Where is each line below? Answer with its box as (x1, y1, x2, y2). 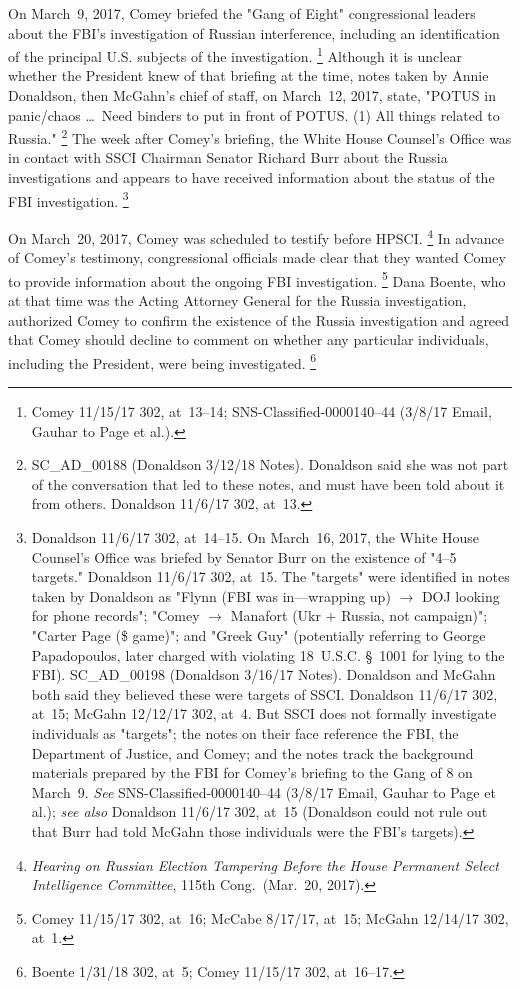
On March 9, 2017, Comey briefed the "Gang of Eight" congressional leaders (8, 3, 476, 23)
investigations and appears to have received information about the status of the (8, 167, 495, 188)
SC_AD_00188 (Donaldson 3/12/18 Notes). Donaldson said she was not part (31, 454, 509, 475)
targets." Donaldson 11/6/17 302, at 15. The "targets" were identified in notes (31, 566, 510, 587)
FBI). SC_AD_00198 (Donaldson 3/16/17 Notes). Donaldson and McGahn (31, 664, 496, 685)
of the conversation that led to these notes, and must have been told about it (31, 473, 505, 494)
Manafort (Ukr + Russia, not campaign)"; (230, 605, 488, 626)
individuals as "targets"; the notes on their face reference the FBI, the (31, 722, 459, 743)
